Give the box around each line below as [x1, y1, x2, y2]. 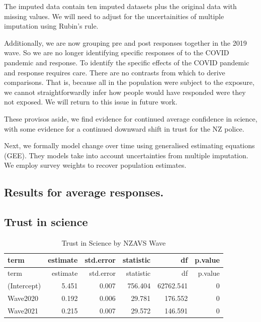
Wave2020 [8, 293, 39, 303]
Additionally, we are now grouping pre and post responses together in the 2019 [4, 37, 247, 48]
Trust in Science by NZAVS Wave [61, 237, 166, 248]
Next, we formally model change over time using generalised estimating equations [4, 140, 255, 151]
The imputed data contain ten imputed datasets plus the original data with [4, 1, 237, 11]
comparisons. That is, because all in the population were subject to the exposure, [4, 77, 254, 87]
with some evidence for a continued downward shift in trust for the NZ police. [4, 123, 244, 134]
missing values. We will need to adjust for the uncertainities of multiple [4, 11, 224, 21]
